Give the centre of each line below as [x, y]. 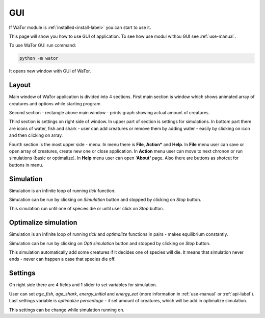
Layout [20, 85]
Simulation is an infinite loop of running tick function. [62, 191]
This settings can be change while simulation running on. [67, 310]
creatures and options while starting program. [55, 103]
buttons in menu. [26, 165]
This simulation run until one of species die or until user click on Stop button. [87, 209]
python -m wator [39, 58]
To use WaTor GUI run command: [42, 45]
